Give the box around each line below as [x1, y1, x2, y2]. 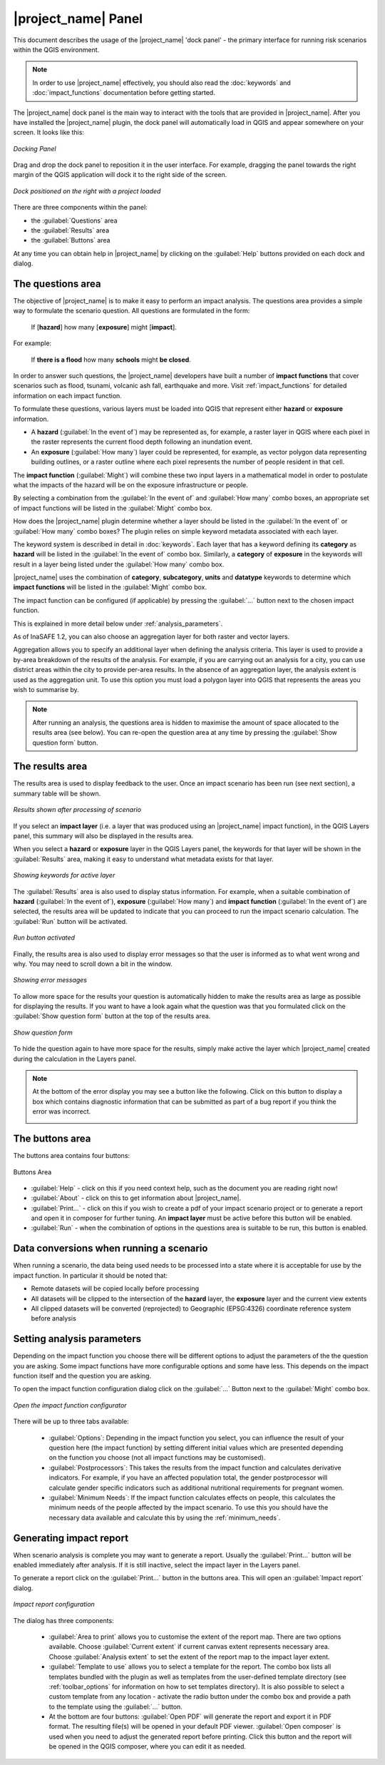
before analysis [31, 1314, 76, 1323]
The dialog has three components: [13, 1616, 114, 1624]
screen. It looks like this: [13, 128, 85, 137]
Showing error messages [13, 976, 87, 985]
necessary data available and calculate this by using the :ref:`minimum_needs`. [48, 1513, 281, 1522]
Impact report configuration [13, 1600, 96, 1609]
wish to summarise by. [13, 685, 80, 693]
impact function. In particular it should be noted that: [13, 1271, 168, 1280]
